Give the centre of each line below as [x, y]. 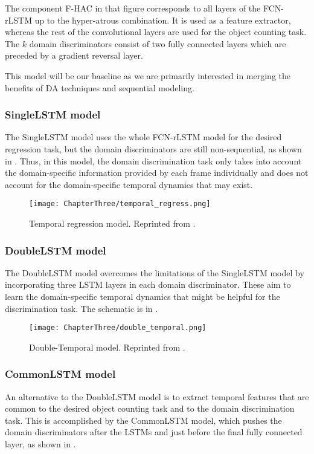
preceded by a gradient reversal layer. [74, 55]
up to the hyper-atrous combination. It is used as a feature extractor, [163, 20]
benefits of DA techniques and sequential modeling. [100, 87]
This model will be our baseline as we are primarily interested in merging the [148, 75]
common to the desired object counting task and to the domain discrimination [150, 408]
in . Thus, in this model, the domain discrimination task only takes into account [153, 161]
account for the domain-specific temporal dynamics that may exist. [129, 184]
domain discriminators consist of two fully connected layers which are [158, 43]
